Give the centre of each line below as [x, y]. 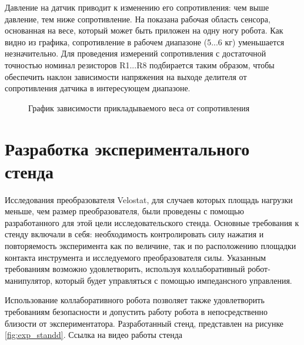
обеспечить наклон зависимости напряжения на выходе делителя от [126, 76]
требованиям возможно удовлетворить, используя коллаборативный [125, 269]
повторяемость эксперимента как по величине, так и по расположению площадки [151, 246]
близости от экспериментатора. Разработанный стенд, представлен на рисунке [144, 323]
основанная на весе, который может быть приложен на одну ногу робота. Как [144, 30]
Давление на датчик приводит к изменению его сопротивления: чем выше [137, 7]
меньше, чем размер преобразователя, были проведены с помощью [124, 211]
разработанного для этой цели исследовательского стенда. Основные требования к [152, 222]
